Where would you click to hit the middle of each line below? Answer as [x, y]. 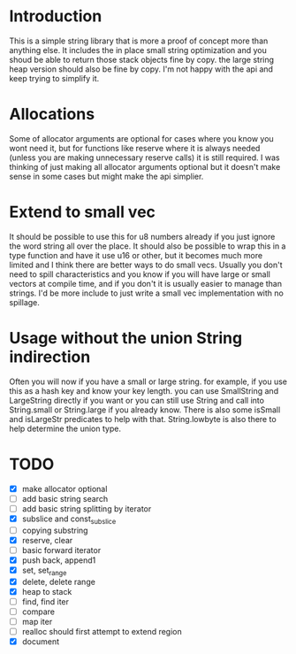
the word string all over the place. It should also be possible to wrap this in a [148, 246]
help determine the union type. [65, 428]
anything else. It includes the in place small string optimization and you [138, 50]
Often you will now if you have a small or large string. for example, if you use [148, 381]
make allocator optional [65, 489]
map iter [37, 621]
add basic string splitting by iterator [87, 508]
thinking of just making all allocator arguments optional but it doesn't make [145, 166]
